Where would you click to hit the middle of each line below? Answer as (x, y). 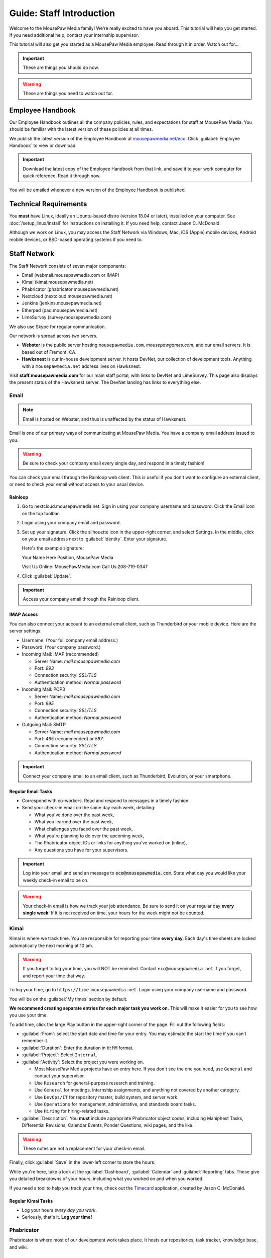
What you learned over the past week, (74, 822)
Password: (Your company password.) (61, 647)
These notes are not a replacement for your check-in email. (84, 1148)
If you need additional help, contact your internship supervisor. (74, 35)
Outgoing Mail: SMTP (44, 725)
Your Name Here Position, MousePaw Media (68, 557)
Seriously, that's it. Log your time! (57, 1217)
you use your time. (28, 1015)
